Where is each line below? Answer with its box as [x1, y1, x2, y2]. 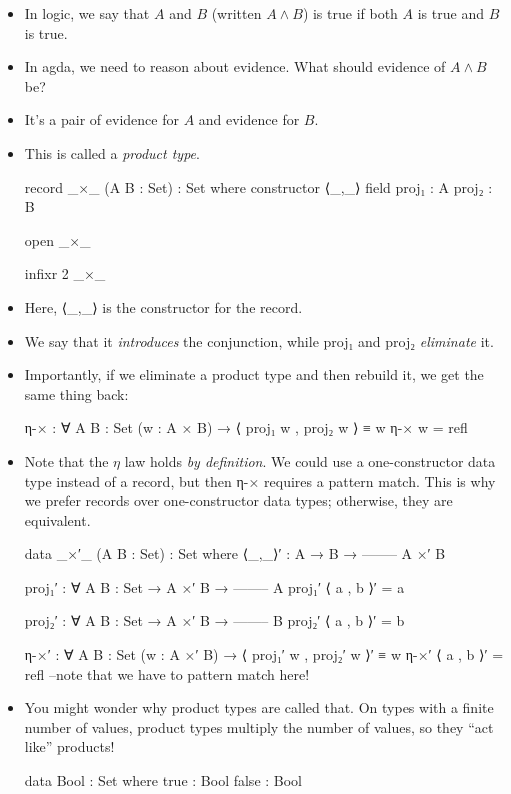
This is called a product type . [24, 142, 200, 163]
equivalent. [24, 509, 91, 530]
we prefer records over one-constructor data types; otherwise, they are [24, 490, 453, 511]
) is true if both [302, 3, 398, 23]
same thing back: [24, 383, 129, 404]
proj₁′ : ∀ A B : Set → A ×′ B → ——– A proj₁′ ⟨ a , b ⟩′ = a [24, 576, 405, 597]
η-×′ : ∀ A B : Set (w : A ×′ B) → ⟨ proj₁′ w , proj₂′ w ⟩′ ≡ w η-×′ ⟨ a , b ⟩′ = [24, 644, 504, 665]
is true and [417, 3, 484, 23]
